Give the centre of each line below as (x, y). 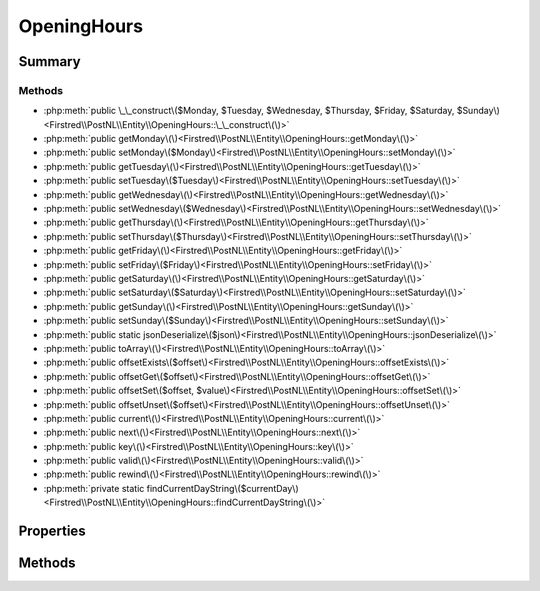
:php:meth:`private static (94, 488)
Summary (49, 61)
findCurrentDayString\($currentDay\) (222, 488)
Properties (52, 531)
